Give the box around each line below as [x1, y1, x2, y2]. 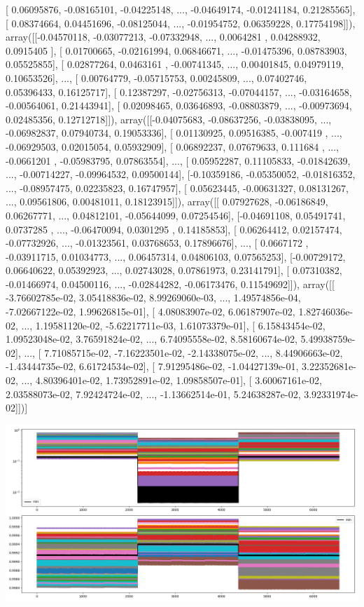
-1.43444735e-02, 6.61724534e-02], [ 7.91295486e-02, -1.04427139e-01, [6, 359, 299, 374]
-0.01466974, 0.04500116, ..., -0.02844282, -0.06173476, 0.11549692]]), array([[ [6, 276, 335, 291]
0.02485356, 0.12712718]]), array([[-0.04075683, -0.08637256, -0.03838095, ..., [6, 111, 332, 126]
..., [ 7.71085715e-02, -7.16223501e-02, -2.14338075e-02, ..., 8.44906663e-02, [24, 345, 343, 360]
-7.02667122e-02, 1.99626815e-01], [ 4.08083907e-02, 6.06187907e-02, [6, 304, 295, 319]
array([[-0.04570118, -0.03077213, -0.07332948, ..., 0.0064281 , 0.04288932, [6, 29, 321, 44]
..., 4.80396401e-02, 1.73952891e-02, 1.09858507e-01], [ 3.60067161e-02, [21, 373, 322, 388]
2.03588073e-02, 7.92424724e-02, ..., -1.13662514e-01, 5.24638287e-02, [6, 386, 301, 401]
